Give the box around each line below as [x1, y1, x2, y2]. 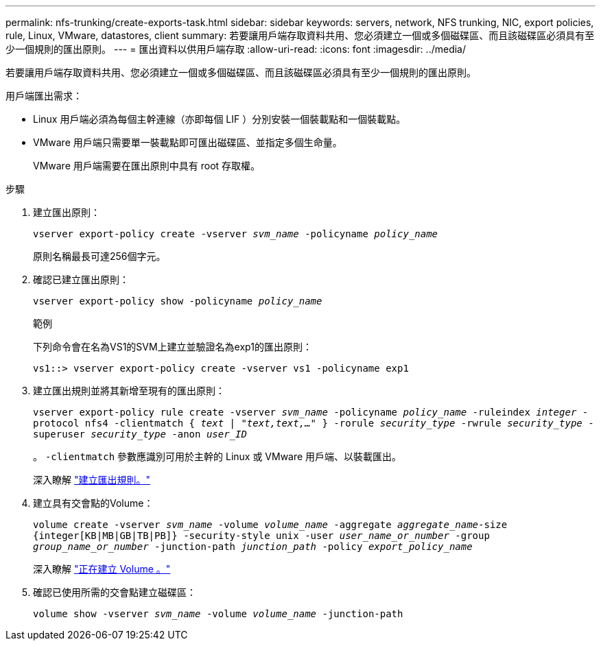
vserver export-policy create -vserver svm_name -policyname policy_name [33, 228, 438, 239]
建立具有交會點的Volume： [33, 497, 154, 509]
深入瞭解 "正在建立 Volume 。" [33, 563, 171, 575]
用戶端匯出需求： [5, 90, 82, 101]
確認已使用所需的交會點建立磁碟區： [33, 586, 196, 598]
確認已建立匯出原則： [33, 274, 129, 285]
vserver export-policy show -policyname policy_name [33, 296, 322, 307]
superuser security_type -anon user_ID [33, 429, 247, 440]
